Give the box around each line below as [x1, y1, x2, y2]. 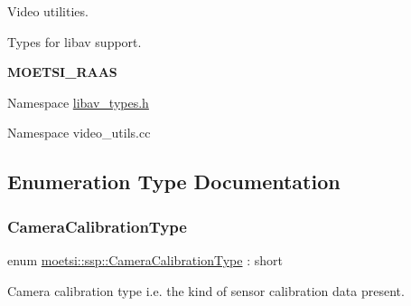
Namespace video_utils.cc [7, 123, 151, 142]
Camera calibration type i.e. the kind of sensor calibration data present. [7, 281, 405, 300]
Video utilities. [7, 2, 89, 20]
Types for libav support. [7, 32, 142, 51]
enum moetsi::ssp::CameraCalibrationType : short [7, 250, 283, 269]
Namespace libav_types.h [7, 92, 149, 111]
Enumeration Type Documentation [7, 167, 341, 196]
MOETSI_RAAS [7, 62, 117, 81]
